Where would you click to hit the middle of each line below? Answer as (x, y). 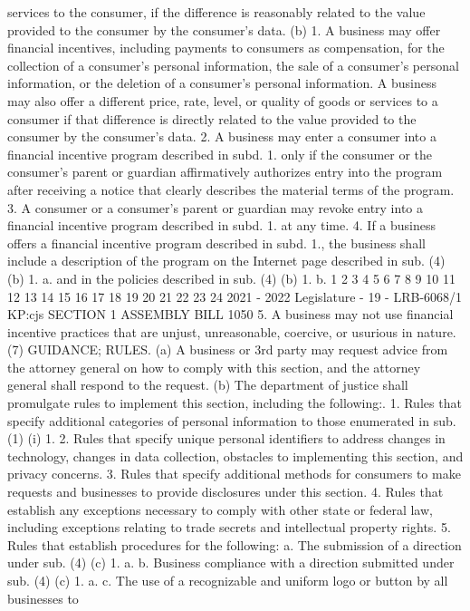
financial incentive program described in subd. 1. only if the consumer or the (220, 154)
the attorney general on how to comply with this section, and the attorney (214, 367)
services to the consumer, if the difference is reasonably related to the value (216, 12)
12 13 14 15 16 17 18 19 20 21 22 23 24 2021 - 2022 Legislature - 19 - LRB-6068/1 (235, 296)
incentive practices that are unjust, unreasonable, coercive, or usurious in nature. (232, 331)
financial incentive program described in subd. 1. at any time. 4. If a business (222, 225)
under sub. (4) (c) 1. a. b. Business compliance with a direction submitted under (231, 563)
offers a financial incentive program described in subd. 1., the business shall (216, 242)
